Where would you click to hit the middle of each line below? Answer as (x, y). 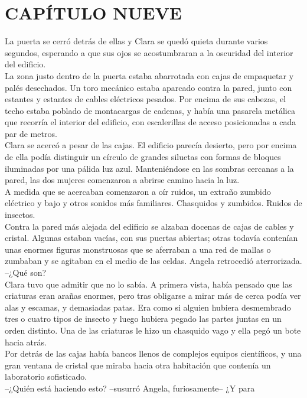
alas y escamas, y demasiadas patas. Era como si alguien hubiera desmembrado (148, 307)
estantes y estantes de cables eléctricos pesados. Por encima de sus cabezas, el (146, 99)
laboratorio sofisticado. (46, 376)
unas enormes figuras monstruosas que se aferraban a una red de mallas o (138, 249)
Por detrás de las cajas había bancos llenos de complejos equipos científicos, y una (153, 353)
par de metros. (31, 133)
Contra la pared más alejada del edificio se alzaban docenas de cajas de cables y (149, 226)
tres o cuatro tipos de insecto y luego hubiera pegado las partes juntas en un (143, 319)
